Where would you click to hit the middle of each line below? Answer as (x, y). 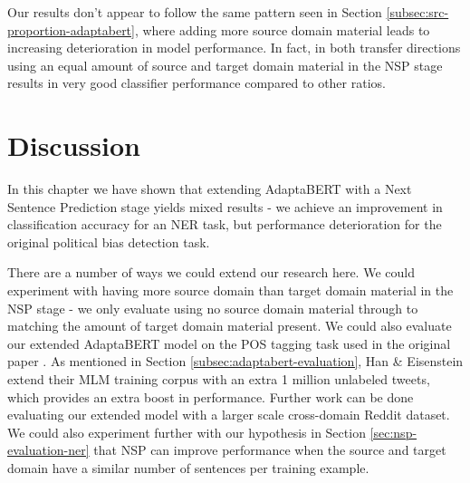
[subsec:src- (417, 12)
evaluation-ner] (48, 450)
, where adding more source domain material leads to (282, 29)
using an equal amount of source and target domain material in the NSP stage (225, 65)
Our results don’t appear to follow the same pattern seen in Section (195, 12)
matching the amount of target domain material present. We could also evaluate (230, 326)
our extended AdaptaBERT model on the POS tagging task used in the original (229, 343)
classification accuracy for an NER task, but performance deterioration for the (225, 224)
